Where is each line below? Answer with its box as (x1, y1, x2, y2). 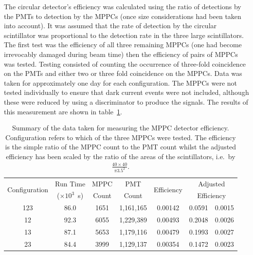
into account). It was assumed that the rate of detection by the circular (4, 20, 217, 31)
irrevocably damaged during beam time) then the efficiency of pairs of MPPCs (4, 49, 238, 59)
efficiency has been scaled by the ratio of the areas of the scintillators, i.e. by (6, 151, 235, 161)
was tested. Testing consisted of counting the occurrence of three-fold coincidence (4, 58, 246, 69)
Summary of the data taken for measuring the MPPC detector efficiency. (12, 123, 229, 133)
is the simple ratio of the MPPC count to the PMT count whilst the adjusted (5, 142, 236, 152)
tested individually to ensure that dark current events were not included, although (4, 87, 249, 97)
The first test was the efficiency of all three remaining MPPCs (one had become (4, 39, 242, 50)
